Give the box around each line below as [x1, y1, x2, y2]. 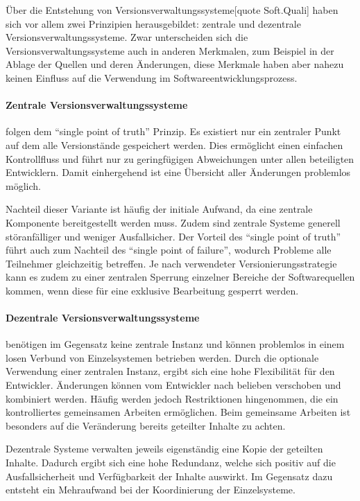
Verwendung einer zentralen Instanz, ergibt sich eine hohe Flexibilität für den [6, 364, 335, 378]
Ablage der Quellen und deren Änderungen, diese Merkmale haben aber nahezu [6, 57, 344, 71]
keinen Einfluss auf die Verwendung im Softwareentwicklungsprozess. [6, 70, 298, 85]
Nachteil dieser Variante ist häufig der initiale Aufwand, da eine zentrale [6, 202, 313, 216]
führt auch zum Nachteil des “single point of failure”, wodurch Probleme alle [6, 243, 332, 257]
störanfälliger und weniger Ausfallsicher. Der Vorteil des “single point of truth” [6, 229, 341, 243]
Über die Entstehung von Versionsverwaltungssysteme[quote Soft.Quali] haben [6, 3, 338, 17]
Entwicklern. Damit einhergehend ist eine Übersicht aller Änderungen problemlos [6, 165, 351, 179]
